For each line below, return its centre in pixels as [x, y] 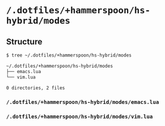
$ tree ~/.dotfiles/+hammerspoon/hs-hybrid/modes [69, 55]
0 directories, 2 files [36, 88]
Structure [24, 41]
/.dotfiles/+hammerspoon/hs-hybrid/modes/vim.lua [80, 117]
